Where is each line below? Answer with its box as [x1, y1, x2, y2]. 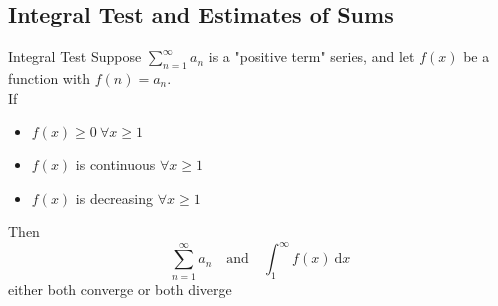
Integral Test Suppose [8, 46, 142, 67]
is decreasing [75, 187, 153, 208]
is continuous [75, 154, 156, 175]
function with [8, 68, 91, 88]
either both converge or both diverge [8, 278, 232, 299]
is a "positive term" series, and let [208, 46, 415, 67]
